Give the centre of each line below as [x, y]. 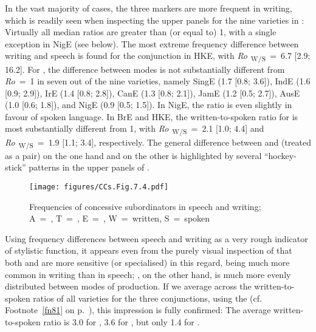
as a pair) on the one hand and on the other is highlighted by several [133, 155]
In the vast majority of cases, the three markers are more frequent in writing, [149, 8]
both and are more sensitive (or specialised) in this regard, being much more [147, 262]
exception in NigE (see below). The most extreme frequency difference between [152, 43]
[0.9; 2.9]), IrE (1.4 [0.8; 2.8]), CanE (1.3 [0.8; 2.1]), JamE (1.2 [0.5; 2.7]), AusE [153, 93]
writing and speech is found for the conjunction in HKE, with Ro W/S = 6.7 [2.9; [158, 56]
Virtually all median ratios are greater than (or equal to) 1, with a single [141, 32]
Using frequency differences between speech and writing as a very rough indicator [156, 238]
